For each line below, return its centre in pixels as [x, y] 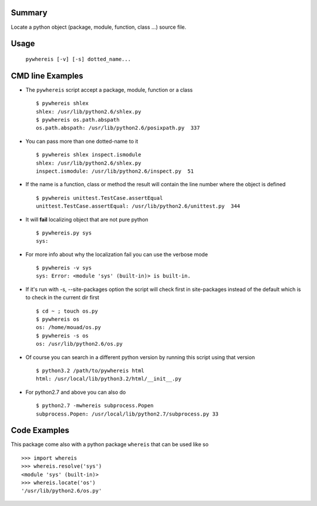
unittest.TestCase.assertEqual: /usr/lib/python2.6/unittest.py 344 [138, 206]
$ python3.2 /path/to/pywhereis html [90, 371]
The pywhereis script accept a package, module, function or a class [109, 90]
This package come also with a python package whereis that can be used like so [110, 444]
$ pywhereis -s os [63, 336]
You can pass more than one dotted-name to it [82, 141]
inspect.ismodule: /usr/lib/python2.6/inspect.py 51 [115, 171]
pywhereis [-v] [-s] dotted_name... [78, 59]
